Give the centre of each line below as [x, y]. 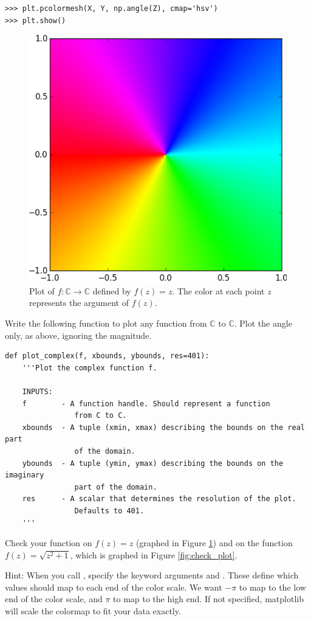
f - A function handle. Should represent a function [146, 404]
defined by [112, 290]
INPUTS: [37, 391]
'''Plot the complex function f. [90, 368]
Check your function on [49, 543]
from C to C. [101, 416]
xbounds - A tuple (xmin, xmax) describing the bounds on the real [163, 427]
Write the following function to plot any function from [106, 323]
